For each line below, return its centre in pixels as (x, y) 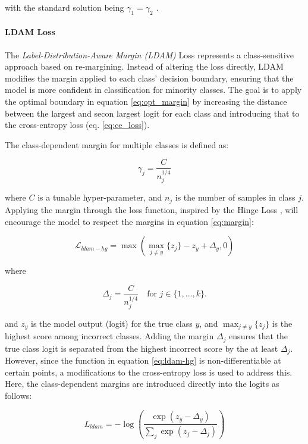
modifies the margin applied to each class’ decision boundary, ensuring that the (149, 78)
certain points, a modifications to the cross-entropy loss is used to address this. (149, 372)
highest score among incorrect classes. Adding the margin (109, 336)
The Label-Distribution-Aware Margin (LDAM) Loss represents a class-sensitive (149, 54)
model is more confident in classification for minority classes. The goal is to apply (153, 90)
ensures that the (259, 336)
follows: (18, 395)
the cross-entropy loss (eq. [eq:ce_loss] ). (77, 125)
